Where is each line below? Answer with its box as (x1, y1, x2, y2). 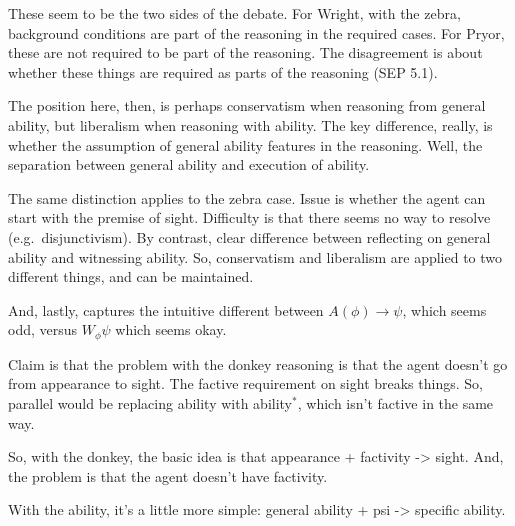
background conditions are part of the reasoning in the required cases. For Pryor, (8, 22, 505, 43)
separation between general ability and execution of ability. (8, 154, 370, 175)
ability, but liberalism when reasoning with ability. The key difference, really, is (8, 114, 493, 135)
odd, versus (8, 319, 78, 340)
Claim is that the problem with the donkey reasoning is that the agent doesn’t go (8, 353, 508, 374)
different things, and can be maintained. (8, 266, 254, 287)
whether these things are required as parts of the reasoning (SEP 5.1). (8, 61, 438, 82)
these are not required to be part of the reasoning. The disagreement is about (8, 42, 483, 63)
